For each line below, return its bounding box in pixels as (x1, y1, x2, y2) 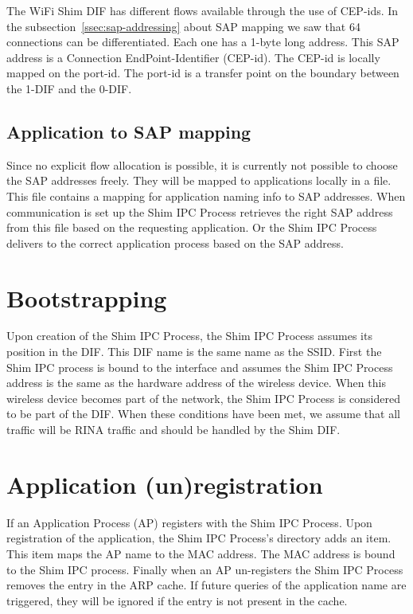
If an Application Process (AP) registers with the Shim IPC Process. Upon (6, 514, 372, 530)
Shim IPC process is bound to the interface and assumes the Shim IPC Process (6, 358, 393, 375)
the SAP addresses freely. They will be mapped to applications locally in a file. (6, 172, 392, 189)
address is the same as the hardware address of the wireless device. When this (6, 374, 386, 391)
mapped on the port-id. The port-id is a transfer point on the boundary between (6, 65, 399, 81)
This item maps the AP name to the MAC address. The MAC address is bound (6, 545, 395, 561)
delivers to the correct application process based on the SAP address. (6, 234, 344, 251)
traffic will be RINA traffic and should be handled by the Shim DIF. (6, 421, 341, 438)
